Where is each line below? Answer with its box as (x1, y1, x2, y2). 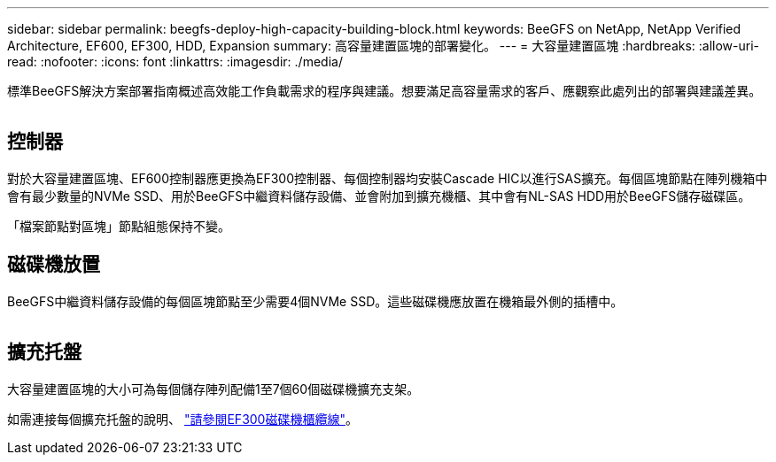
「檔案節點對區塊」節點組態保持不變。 (7, 218, 230, 234)
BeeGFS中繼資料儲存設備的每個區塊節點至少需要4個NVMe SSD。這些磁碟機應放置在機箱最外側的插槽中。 (7, 293, 624, 309)
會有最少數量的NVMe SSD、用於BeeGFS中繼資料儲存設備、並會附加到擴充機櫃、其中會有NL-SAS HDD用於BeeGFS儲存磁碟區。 (7, 188, 751, 204)
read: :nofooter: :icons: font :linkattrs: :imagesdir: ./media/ (7, 54, 343, 69)
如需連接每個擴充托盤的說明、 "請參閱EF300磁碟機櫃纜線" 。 (7, 411, 358, 427)
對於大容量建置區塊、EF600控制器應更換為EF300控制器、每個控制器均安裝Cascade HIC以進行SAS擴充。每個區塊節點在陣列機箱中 (7, 170, 768, 186)
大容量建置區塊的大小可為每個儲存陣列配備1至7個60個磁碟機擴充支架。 (7, 381, 420, 397)
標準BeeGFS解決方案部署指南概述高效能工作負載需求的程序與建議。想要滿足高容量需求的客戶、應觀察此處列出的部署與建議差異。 (7, 83, 762, 98)
